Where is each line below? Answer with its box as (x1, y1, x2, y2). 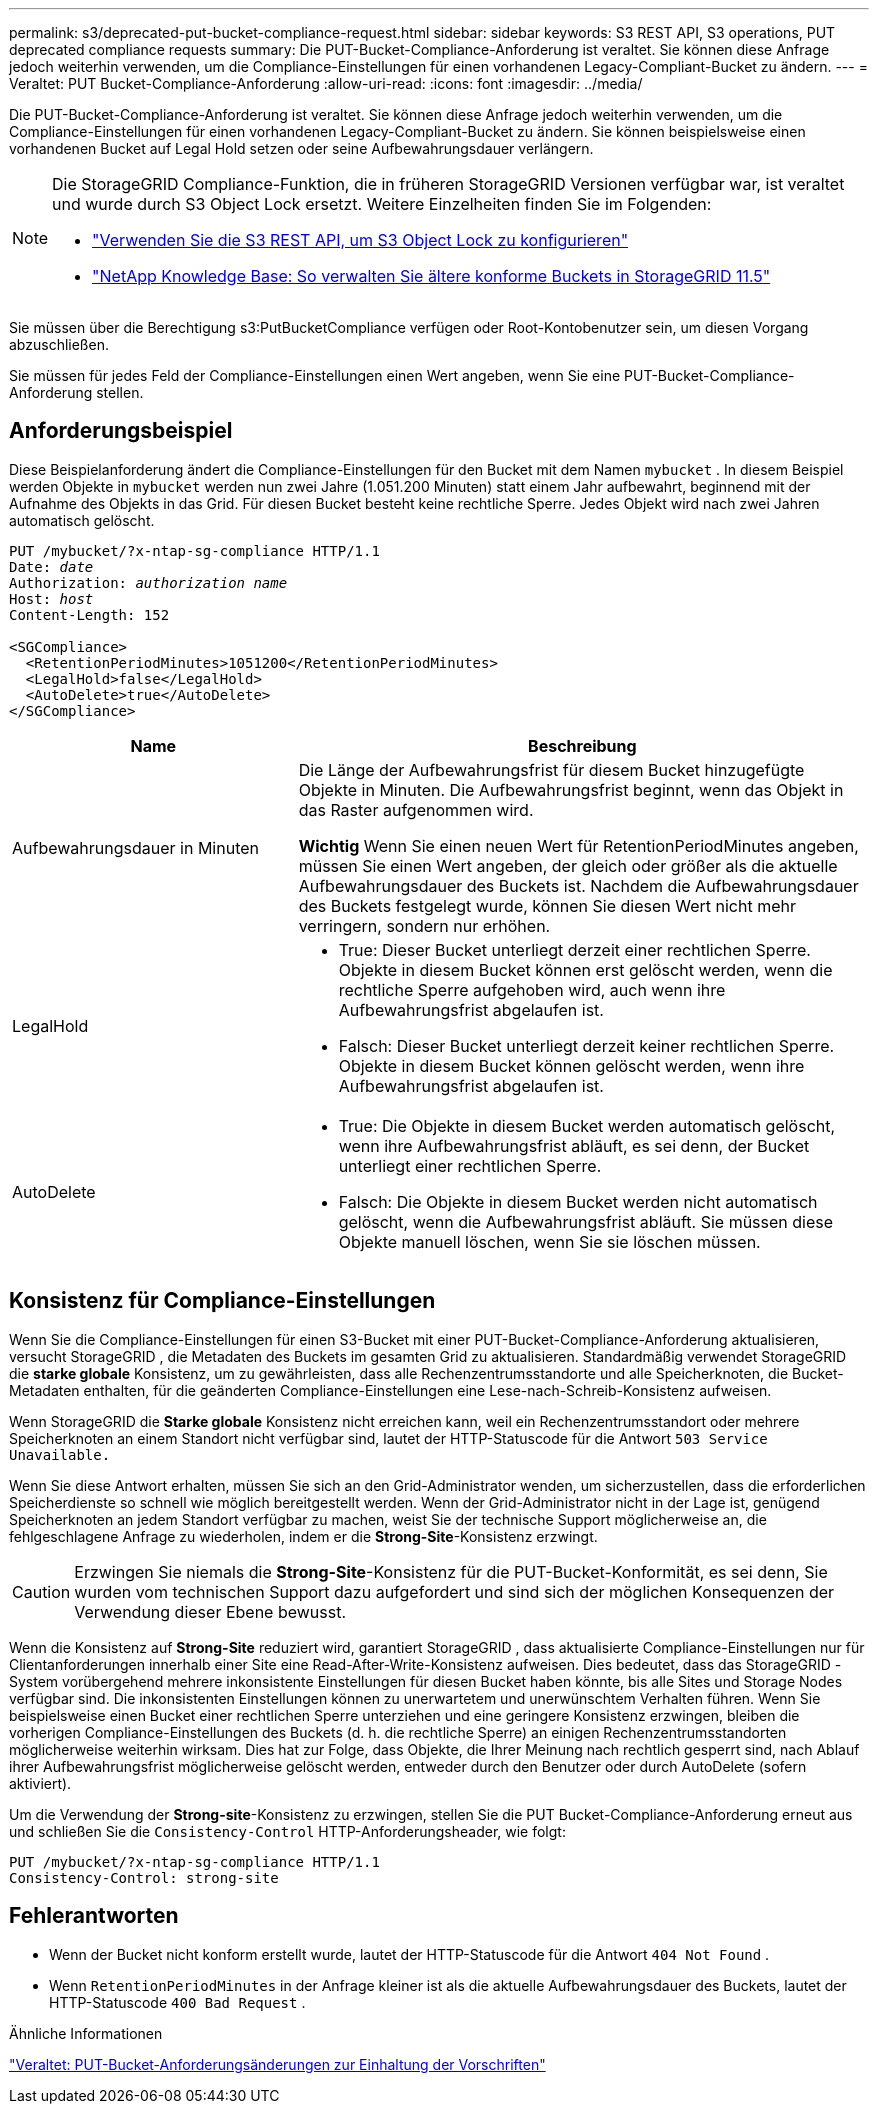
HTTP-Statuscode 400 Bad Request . (49, 1993, 306, 2011)
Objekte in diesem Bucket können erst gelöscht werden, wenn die (338, 959, 833, 980)
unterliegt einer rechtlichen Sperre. (338, 1155, 602, 1176)
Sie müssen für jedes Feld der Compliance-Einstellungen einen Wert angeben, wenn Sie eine (9, 367, 621, 384)
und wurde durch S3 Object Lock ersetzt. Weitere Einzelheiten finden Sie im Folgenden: (52, 194, 712, 214)
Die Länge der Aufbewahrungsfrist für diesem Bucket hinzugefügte (298, 759, 805, 780)
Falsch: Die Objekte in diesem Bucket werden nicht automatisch (338, 1191, 818, 1212)
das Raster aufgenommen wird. (298, 799, 534, 820)
